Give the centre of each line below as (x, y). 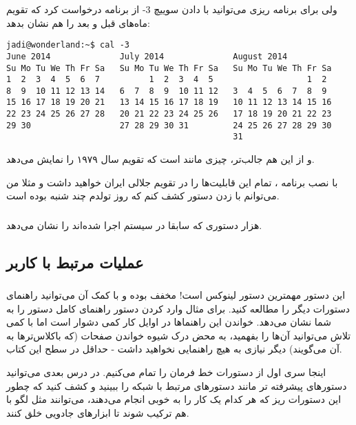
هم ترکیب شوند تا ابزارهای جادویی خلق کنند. (98, 412)
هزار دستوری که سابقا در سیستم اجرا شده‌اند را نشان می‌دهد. (134, 225)
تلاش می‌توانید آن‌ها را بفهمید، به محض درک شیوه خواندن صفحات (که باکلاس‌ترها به (179, 335)
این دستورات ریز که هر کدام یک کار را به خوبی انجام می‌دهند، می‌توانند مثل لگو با (174, 399)
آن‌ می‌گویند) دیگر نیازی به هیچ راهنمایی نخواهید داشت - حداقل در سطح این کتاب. (174, 349)
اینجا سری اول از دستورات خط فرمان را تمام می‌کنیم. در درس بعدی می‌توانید (166, 372)
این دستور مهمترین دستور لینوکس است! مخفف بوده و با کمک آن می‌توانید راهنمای (176, 295)
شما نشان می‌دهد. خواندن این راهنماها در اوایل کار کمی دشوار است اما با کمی (169, 322)
